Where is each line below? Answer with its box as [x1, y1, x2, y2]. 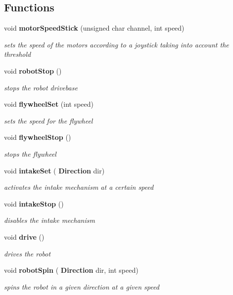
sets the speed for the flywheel [4, 115, 93, 126]
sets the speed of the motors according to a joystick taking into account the [4, 39, 229, 49]
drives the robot [4, 248, 51, 258]
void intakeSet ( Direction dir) [4, 165, 105, 175]
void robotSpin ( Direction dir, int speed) [4, 265, 139, 275]
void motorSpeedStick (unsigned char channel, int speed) [4, 23, 185, 33]
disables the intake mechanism [4, 215, 95, 225]
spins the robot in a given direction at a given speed [4, 281, 159, 292]
